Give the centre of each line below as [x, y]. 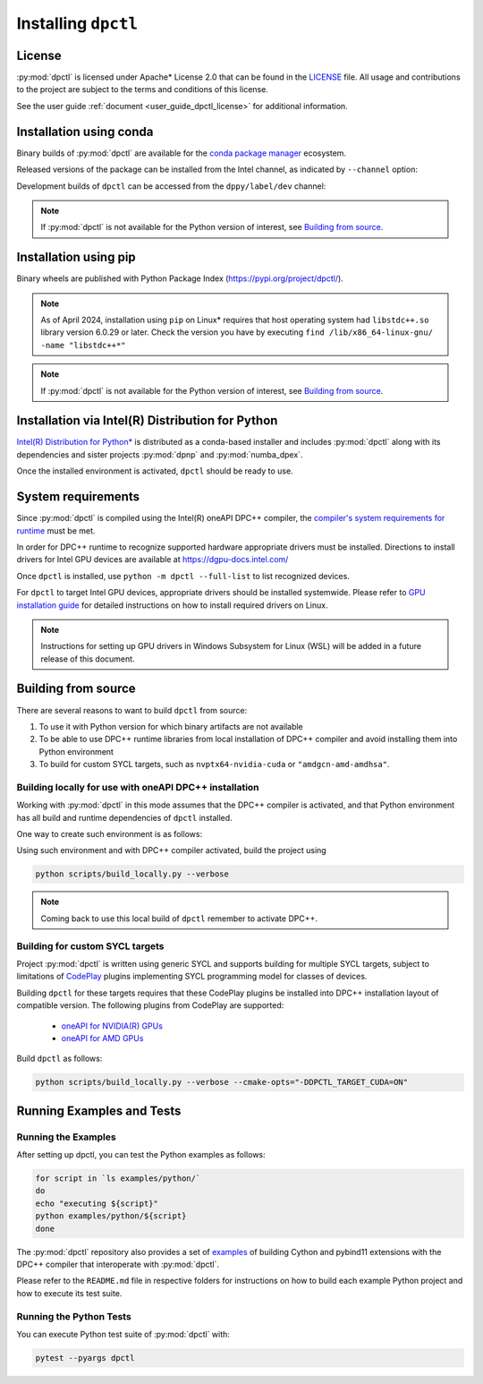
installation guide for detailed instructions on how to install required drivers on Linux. [172, 605]
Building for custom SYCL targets [90, 946]
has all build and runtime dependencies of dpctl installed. [124, 817]
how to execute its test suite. [69, 1293]
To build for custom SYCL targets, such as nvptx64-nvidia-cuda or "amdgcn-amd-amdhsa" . [214, 765]
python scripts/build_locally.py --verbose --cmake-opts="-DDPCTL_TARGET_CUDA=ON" [222, 1082]
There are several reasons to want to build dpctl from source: [132, 710]
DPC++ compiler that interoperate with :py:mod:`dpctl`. [118, 1264]
